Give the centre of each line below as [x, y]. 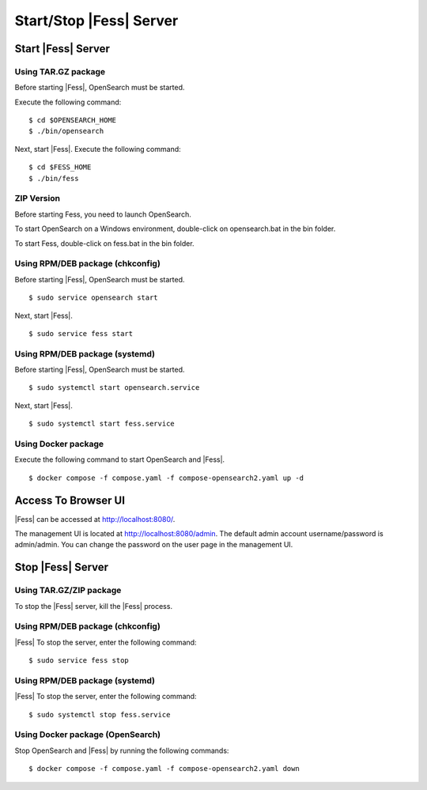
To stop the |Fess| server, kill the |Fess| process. [94, 606]
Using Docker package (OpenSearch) [88, 735]
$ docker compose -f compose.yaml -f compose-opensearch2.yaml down [164, 769]
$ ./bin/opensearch [66, 131]
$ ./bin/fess [54, 178]
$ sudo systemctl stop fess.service [100, 714]
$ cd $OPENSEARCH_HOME [73, 120]
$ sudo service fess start [81, 333]
